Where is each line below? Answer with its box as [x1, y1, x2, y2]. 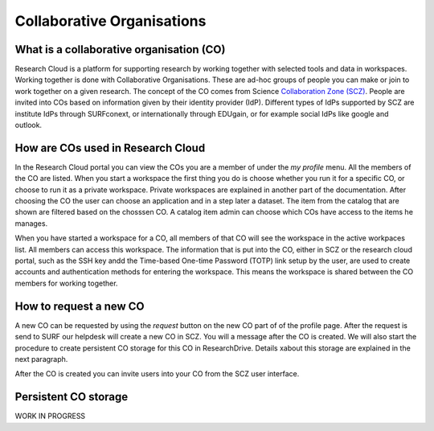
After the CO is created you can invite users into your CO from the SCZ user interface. [14, 369, 300, 379]
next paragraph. [14, 354, 68, 363]
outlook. [14, 121, 43, 130]
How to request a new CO [14, 299, 145, 313]
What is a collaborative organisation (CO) [14, 43, 226, 56]
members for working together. [14, 278, 118, 288]
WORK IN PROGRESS [14, 411, 86, 421]
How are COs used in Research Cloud [14, 141, 206, 154]
